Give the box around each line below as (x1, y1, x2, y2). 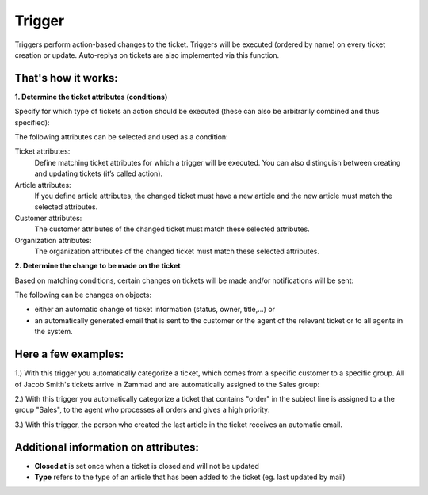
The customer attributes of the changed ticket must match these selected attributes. (34, 224, 310, 234)
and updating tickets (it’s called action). (34, 169, 163, 178)
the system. (34, 327, 73, 337)
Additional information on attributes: (14, 440, 200, 454)
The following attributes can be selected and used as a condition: (14, 132, 229, 142)
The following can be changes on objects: (14, 290, 152, 300)
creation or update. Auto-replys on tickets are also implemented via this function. (14, 50, 280, 59)
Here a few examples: (14, 348, 124, 361)
